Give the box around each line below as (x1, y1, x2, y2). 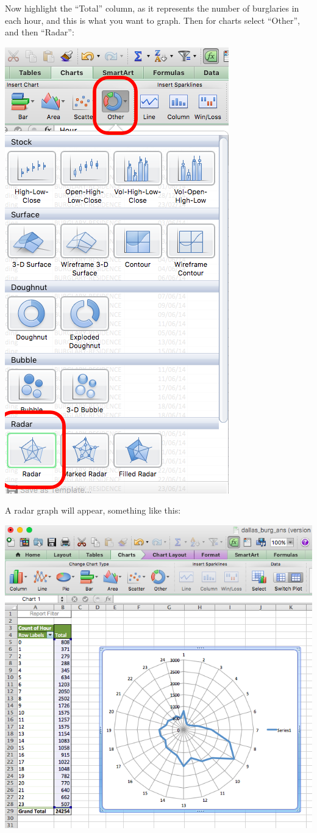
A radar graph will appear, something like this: (5, 504, 181, 517)
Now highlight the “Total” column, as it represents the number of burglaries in (5, 2, 299, 14)
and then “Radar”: (5, 26, 74, 38)
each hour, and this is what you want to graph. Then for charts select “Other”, (5, 13, 300, 26)
